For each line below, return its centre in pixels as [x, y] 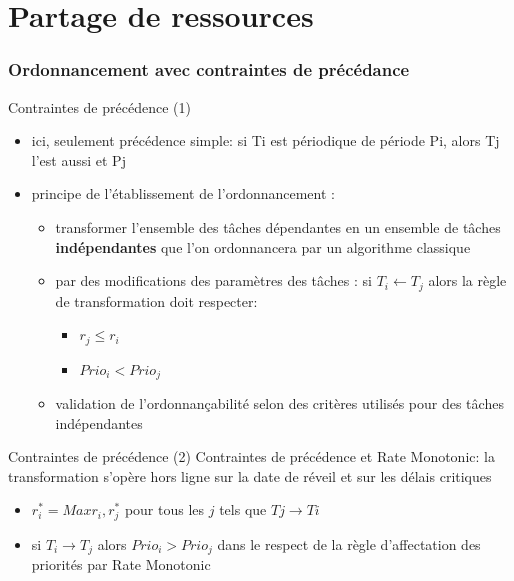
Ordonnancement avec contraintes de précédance [209, 69]
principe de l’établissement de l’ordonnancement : [183, 193]
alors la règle [467, 280]
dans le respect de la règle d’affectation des [349, 543]
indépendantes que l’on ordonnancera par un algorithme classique [263, 246]
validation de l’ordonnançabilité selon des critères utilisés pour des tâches [279, 403]
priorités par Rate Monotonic [121, 564]
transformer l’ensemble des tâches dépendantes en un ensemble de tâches [278, 226]
